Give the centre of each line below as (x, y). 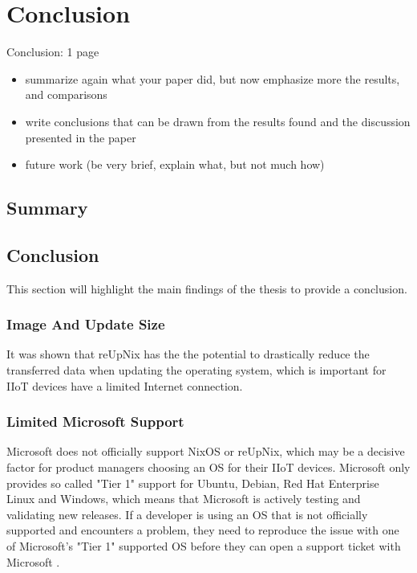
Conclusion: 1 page (53, 52)
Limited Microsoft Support (95, 422)
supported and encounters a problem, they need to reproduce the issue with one (203, 530)
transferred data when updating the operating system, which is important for (196, 370)
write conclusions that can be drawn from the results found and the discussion (218, 121)
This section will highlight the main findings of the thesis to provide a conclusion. (207, 288)
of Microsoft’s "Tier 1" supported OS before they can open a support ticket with (204, 546)
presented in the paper (81, 137)
